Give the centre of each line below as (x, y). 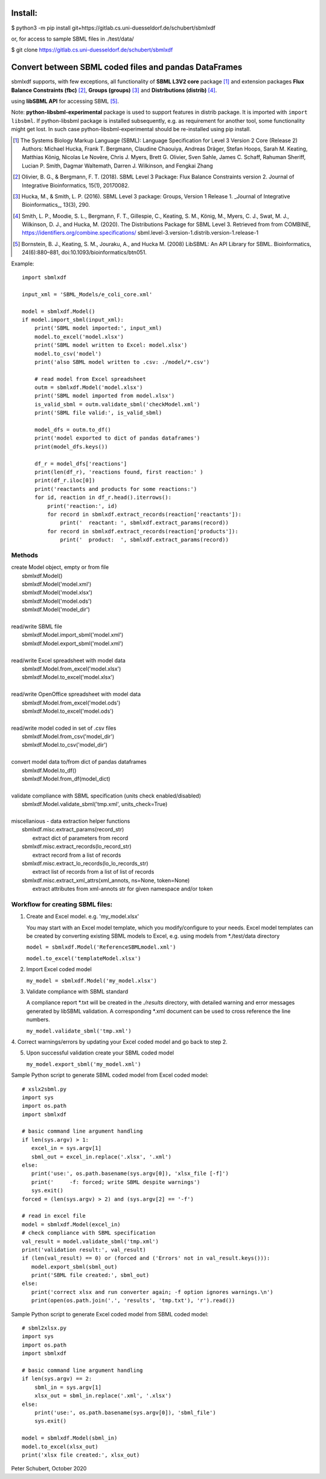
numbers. (38, 1019)
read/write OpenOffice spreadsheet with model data (76, 694)
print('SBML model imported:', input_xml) (98, 328)
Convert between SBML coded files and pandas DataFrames (127, 67)
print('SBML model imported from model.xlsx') (104, 396)
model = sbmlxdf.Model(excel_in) (71, 1224)
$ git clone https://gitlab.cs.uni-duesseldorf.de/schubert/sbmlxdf (92, 50)
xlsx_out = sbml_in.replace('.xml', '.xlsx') (103, 1396)
